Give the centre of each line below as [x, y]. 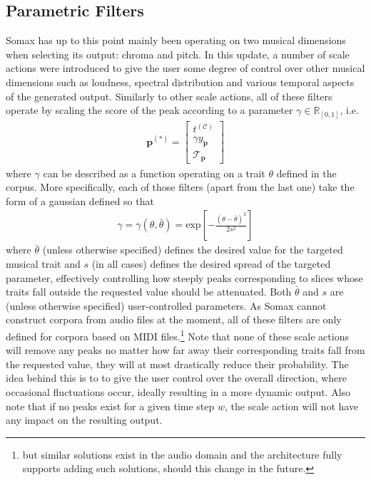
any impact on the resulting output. [84, 420]
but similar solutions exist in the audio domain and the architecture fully [182, 454]
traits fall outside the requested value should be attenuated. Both [149, 292]
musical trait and [43, 263]
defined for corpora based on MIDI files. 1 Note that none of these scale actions [177, 335]
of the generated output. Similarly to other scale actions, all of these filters [169, 96]
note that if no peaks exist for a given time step [110, 406]
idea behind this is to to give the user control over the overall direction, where [177, 378]
